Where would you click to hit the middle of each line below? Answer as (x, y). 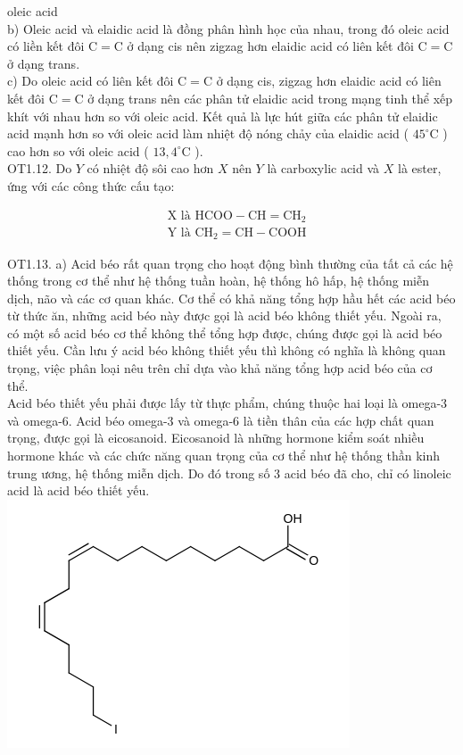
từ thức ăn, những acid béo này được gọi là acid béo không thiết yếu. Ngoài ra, (224, 315)
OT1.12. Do (40, 168)
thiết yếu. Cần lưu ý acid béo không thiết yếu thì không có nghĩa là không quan (227, 350)
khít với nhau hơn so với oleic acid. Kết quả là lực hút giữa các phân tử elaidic (223, 116)
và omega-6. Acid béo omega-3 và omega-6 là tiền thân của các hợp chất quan (221, 420)
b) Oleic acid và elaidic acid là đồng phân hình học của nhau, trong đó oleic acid (228, 28)
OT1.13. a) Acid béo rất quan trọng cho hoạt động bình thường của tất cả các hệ (230, 263)
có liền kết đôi (46, 46)
